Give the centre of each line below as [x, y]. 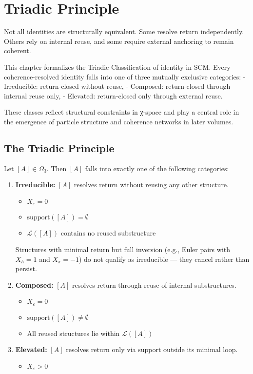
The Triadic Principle [59, 148]
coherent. [18, 50]
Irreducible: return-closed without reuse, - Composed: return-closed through [117, 86]
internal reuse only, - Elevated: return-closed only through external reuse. [113, 95]
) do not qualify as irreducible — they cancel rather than [164, 259]
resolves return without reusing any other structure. [151, 185]
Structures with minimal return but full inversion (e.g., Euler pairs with [123, 249]
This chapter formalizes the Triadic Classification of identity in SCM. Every [117, 67]
